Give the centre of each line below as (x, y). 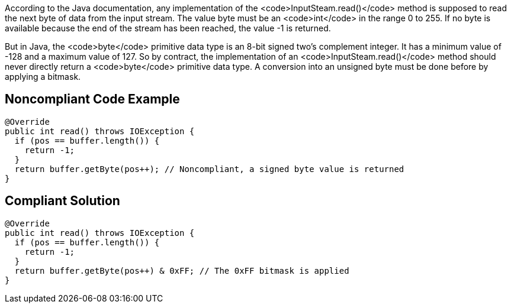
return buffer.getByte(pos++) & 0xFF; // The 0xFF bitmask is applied (182, 270)
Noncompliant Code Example (92, 99)
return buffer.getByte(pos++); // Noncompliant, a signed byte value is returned (209, 169)
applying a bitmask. (43, 77)
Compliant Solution (62, 201)
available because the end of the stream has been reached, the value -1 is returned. (168, 28)
